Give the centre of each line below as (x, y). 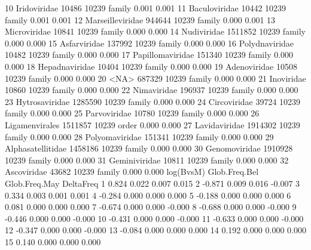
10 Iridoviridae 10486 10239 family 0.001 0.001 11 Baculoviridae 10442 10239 (146, 8)
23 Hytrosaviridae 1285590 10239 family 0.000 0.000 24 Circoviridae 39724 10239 (153, 101)
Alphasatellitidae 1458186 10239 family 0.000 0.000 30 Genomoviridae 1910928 (149, 148)
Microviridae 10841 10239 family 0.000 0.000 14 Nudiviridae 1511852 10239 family (155, 31)
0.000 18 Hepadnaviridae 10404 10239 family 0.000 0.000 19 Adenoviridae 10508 (151, 66)
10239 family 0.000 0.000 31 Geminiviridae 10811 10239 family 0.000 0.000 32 (147, 160)
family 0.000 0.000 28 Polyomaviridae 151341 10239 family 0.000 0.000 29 (139, 136)
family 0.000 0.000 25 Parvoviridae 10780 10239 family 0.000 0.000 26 (132, 113)
